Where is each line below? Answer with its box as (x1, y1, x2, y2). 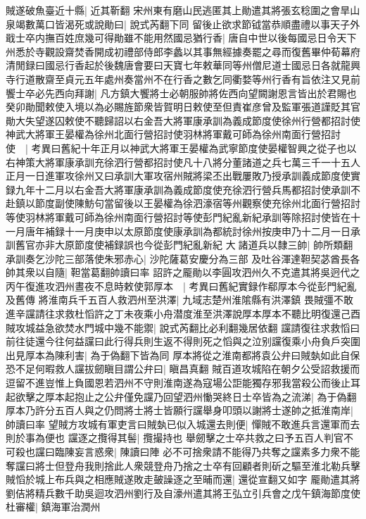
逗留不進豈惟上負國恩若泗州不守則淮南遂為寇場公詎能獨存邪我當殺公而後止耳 (6, 375, 360, 390)
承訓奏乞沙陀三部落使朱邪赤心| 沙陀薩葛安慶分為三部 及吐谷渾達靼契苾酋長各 (6, 251, 360, 265)
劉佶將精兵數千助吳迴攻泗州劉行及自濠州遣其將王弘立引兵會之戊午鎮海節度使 (6, 485, 360, 500)
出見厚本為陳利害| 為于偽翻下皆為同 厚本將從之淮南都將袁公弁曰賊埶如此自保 (6, 347, 360, 362)
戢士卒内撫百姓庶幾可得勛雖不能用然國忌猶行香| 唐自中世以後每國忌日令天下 (6, 30, 357, 45)
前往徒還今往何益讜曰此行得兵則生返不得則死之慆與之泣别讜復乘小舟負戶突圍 (6, 334, 360, 349)
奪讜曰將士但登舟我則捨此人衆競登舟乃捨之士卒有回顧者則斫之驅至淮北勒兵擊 (6, 458, 360, 473)
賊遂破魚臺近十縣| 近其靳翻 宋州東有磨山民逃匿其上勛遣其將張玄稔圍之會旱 (6, 3, 351, 17)
